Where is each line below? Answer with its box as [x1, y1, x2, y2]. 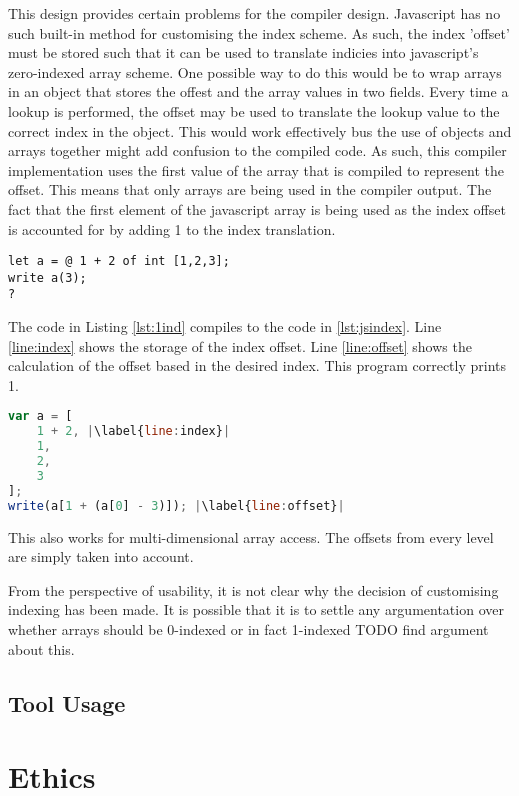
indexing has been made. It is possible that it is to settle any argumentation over [8, 599, 504, 620]
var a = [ [8, 409, 73, 424]
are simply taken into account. [8, 546, 194, 567]
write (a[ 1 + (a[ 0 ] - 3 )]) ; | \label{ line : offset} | [8, 498, 345, 513]
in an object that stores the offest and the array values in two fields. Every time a [8, 81, 509, 102]
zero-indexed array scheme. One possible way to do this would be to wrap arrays [8, 61, 502, 82]
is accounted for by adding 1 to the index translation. [8, 218, 336, 239]
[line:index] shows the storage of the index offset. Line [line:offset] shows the [8, 335, 472, 356]
